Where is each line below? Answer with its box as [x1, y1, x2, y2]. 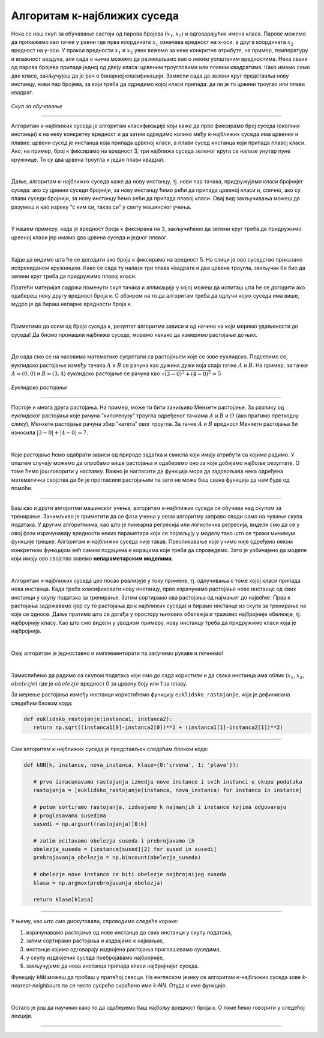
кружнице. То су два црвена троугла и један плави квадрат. [11, 156, 165, 163]
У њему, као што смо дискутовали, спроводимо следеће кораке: [11, 918, 179, 925]
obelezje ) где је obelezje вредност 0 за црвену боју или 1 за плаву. [11, 680, 188, 687]
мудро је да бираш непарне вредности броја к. [11, 301, 133, 308]
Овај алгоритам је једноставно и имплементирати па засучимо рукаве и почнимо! [11, 650, 223, 657]
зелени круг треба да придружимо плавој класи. [11, 272, 137, 280]
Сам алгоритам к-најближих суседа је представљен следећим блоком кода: [11, 746, 209, 753]
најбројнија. [11, 627, 41, 634]
